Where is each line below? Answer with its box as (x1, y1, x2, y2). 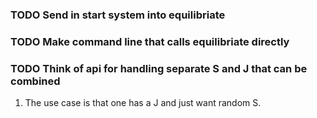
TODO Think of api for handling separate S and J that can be (10, 61, 308, 75)
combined (10, 74, 61, 88)
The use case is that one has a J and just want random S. (24, 97, 262, 109)
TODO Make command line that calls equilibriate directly (10, 34, 290, 48)
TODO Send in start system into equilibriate (10, 8, 226, 22)
